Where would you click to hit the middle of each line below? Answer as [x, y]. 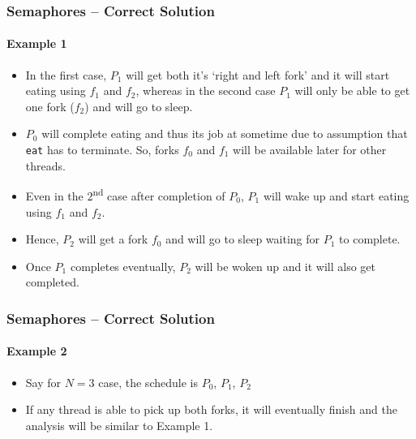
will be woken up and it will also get [285, 266]
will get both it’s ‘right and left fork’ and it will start [258, 74]
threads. [45, 165]
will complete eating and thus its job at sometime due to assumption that [225, 133]
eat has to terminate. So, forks [102, 150]
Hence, [42, 239]
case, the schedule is [148, 382]
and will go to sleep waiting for [243, 239]
